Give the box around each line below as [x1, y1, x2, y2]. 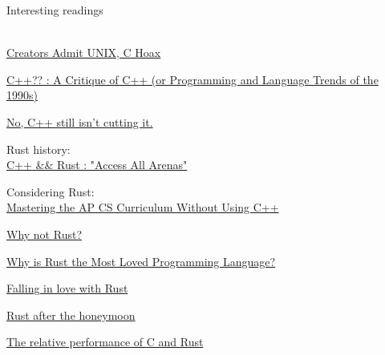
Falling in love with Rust [6, 280, 128, 297]
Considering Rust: [6, 183, 95, 200]
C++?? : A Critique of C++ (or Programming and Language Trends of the [6, 71, 379, 87]
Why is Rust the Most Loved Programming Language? [6, 252, 276, 269]
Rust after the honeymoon [6, 306, 136, 323]
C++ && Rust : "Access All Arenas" [6, 156, 188, 173]
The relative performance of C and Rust [6, 333, 204, 350]
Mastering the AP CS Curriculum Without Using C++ [6, 199, 279, 216]
